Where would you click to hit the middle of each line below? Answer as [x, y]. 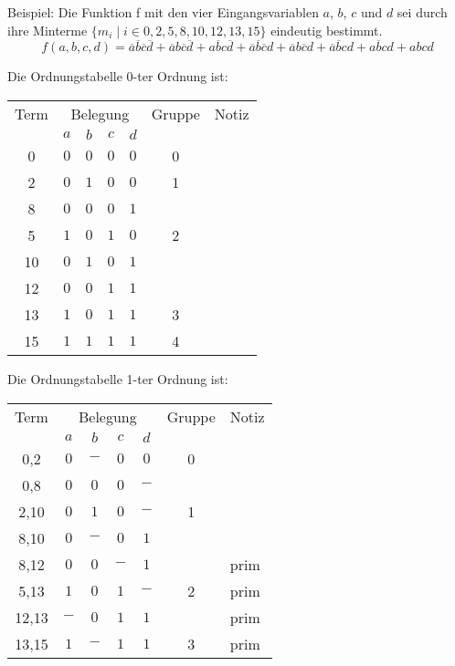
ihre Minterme [48, 30]
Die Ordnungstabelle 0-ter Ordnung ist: [118, 76]
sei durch [422, 12]
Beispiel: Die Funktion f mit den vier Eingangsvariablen [163, 12]
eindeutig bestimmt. [327, 30]
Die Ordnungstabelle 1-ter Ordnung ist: [118, 379]
